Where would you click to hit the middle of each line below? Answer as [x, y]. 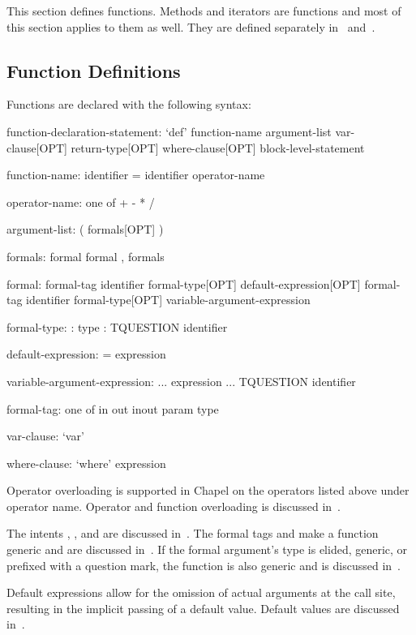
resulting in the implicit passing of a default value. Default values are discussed [203, 608]
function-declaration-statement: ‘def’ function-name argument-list [169, 131]
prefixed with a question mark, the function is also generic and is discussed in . [204, 565]
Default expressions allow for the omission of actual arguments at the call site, [201, 592]
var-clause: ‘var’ [45, 436]
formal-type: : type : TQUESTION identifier [117, 326]
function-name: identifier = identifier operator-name [136, 175]
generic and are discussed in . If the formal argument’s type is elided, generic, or [207, 549]
